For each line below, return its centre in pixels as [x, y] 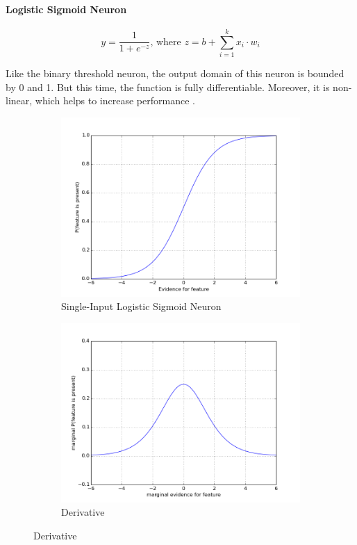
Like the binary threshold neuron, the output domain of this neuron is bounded [175, 73]
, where [166, 42]
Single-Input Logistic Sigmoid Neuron [141, 306]
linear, [19, 100]
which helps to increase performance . [115, 100]
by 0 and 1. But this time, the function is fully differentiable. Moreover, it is [168, 87]
